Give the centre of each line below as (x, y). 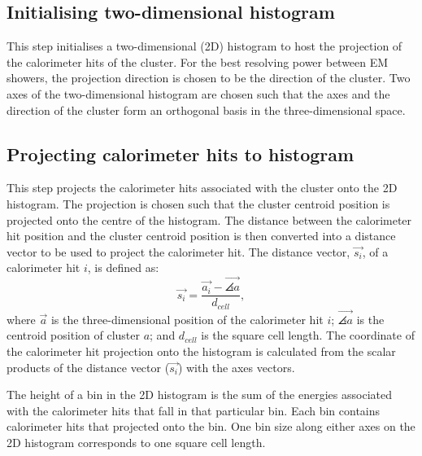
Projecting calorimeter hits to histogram (181, 153)
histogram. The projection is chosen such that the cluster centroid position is (198, 203)
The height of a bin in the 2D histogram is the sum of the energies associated (199, 395)
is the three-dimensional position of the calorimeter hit (187, 319)
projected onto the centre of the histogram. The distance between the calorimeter (209, 219)
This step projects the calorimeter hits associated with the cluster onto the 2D (202, 188)
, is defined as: (123, 267)
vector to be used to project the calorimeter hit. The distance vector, (178, 251)
